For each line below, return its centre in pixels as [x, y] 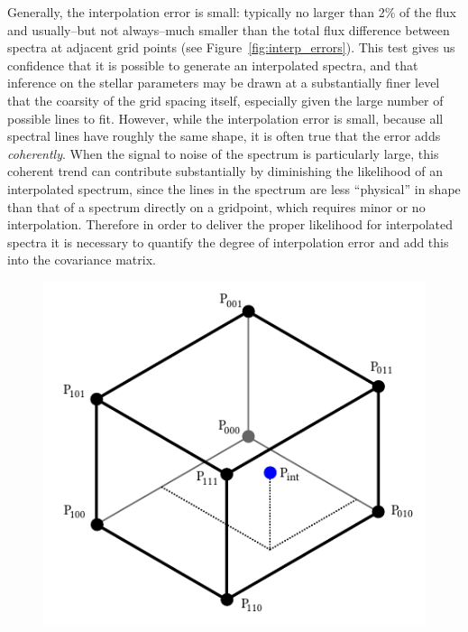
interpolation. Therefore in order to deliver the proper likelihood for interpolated [230, 224]
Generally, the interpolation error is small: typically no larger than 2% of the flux [232, 12]
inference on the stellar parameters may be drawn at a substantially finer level [224, 83]
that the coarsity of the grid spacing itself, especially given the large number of [225, 100]
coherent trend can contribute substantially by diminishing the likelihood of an [225, 171]
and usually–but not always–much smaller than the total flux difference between [229, 29]
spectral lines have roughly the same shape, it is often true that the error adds [224, 136]
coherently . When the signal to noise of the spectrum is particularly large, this [223, 153]
